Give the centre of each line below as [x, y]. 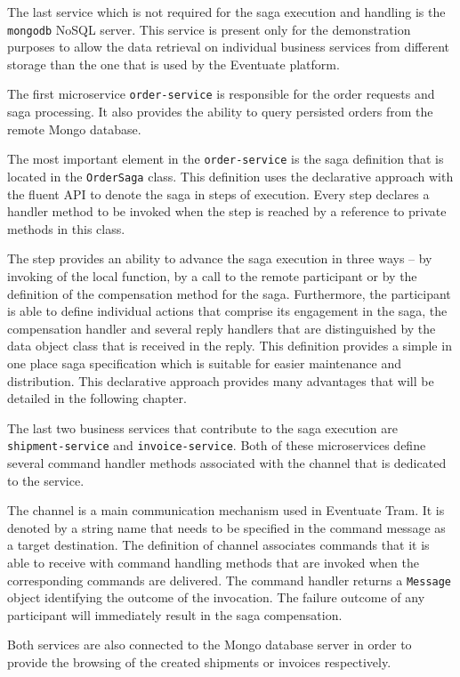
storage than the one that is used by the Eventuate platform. [174, 64]
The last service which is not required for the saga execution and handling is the [226, 12]
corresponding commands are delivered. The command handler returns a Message [230, 580]
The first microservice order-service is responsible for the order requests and [221, 94]
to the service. [46, 480]
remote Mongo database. [74, 129]
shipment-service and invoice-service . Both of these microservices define [217, 445]
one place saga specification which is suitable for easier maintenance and [204, 363]
